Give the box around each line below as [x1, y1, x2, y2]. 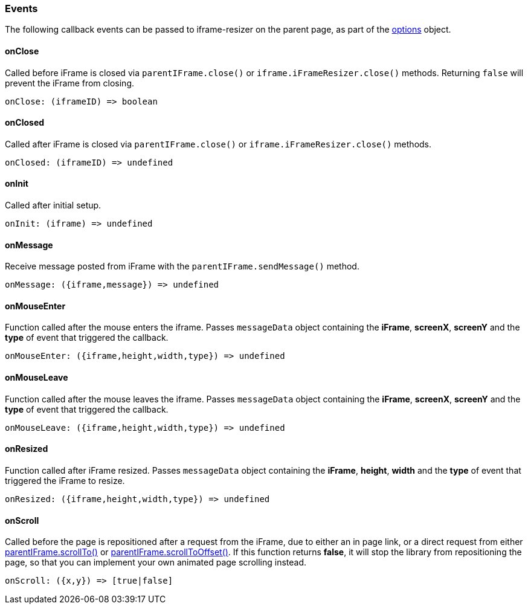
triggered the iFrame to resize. [5, 475, 125, 486]
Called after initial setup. [5, 200, 101, 211]
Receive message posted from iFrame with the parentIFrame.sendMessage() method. [5, 261, 359, 272]
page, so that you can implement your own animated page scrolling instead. [5, 557, 307, 568]
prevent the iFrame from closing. [5, 77, 135, 88]
